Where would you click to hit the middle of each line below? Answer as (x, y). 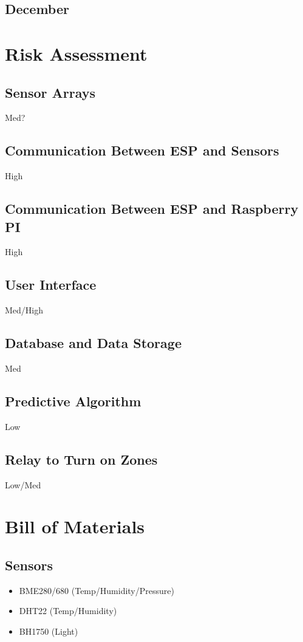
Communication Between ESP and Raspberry (152, 209)
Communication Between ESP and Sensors (142, 150)
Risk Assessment (76, 53)
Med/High (24, 310)
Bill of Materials (75, 526)
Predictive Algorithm (73, 401)
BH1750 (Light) (49, 631)
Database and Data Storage (93, 343)
